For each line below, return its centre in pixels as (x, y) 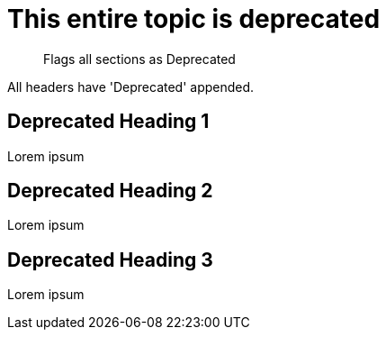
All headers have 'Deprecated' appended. (131, 87)
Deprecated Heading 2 (110, 191)
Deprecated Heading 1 (108, 122)
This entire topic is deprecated (194, 19)
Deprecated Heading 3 (110, 260)
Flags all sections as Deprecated (139, 59)
